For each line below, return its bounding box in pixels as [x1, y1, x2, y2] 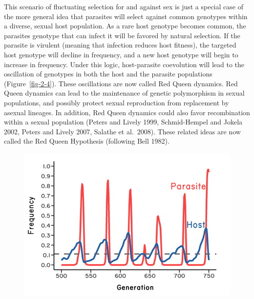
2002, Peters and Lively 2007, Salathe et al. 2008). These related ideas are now [4, 126, 241, 136]
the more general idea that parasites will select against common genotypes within [4, 11, 248, 21]
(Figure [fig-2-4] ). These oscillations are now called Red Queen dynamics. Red [4, 78, 238, 88]
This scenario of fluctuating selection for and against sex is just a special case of [4, 1, 243, 11]
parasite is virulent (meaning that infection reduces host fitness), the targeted [4, 40, 236, 50]
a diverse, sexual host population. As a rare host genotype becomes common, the [4, 21, 246, 31]
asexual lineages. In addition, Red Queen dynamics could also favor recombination [4, 107, 250, 117]
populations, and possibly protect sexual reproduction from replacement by [4, 97, 229, 107]
